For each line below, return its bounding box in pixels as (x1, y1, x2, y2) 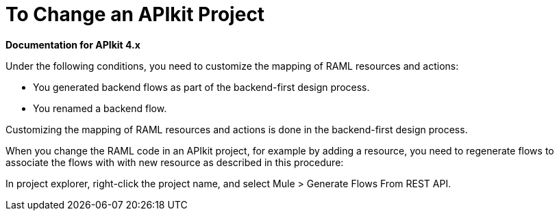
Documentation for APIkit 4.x (5, 38, 140, 51)
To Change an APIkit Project (5, 3, 265, 26)
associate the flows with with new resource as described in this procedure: (5, 156, 344, 168)
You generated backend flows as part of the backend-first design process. (33, 81, 370, 93)
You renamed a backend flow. (33, 102, 167, 114)
